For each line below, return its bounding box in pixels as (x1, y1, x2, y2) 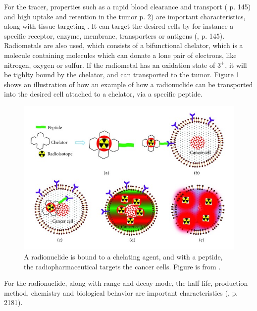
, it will (225, 59, 247, 70)
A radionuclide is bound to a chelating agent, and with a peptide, (24, 251, 223, 261)
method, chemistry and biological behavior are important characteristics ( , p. (4, 287, 238, 298)
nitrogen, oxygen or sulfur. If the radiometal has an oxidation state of (4, 59, 215, 70)
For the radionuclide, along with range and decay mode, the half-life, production (4, 278, 248, 288)
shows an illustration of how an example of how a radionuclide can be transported (4, 79, 253, 89)
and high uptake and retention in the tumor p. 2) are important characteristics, (4, 11, 246, 21)
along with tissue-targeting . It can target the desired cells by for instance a (4, 21, 234, 31)
